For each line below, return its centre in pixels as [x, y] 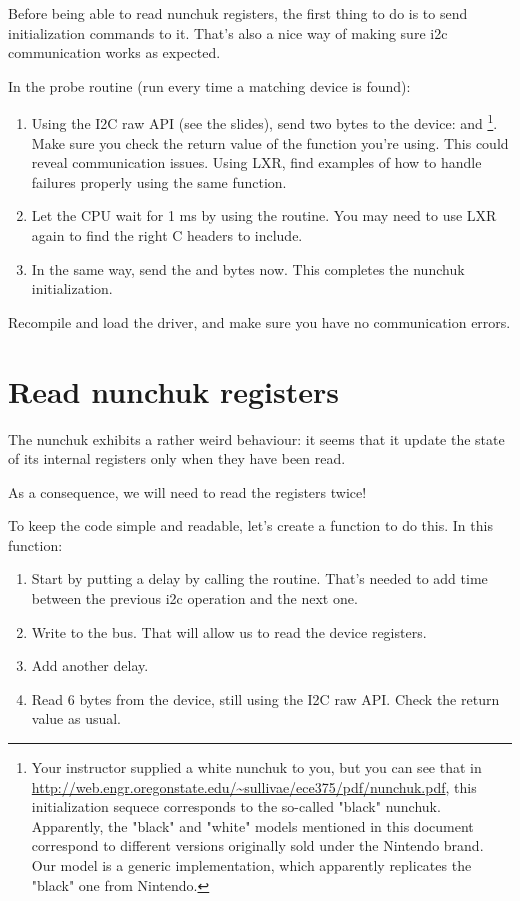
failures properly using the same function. [159, 181]
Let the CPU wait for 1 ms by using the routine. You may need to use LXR [264, 215]
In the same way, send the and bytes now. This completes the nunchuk [248, 268]
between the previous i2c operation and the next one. [194, 598]
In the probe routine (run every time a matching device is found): [209, 85]
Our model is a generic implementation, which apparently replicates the [251, 865]
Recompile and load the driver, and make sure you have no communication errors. [259, 321]
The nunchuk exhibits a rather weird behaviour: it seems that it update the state [256, 438]
